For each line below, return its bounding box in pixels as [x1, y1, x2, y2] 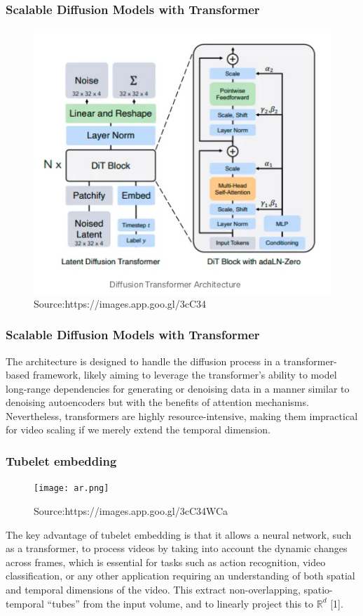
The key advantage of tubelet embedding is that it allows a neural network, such [6, 527, 352, 542]
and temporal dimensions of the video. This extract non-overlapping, [6, 582, 301, 596]
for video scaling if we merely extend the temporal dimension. [6, 422, 270, 437]
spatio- [303, 582, 333, 596]
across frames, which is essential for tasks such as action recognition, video [6, 554, 326, 569]
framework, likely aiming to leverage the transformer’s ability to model [32, 367, 337, 382]
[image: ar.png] [34, 483, 109, 494]
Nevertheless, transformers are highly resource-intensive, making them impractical [6, 408, 358, 423]
